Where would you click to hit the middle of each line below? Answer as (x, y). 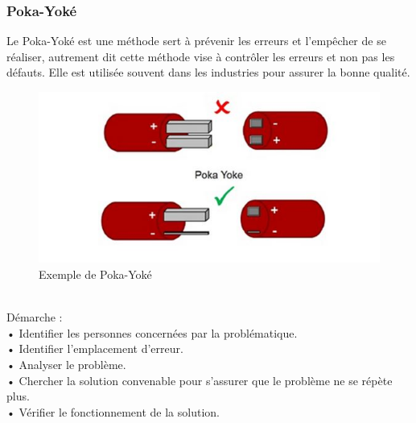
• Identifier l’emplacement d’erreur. (95, 348)
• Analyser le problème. (66, 364)
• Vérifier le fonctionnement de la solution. (113, 411)
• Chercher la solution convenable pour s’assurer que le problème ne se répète (200, 380)
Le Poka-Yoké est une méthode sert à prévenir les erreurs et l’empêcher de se (196, 41)
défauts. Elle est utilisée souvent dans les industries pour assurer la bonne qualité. (208, 72)
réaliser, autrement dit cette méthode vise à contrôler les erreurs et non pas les (201, 56)
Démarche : (35, 317)
